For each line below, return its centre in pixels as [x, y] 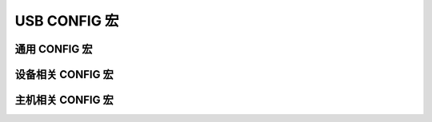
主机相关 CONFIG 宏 [64, 100]
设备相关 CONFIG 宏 [64, 75]
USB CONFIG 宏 [67, 21]
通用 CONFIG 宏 [54, 49]
